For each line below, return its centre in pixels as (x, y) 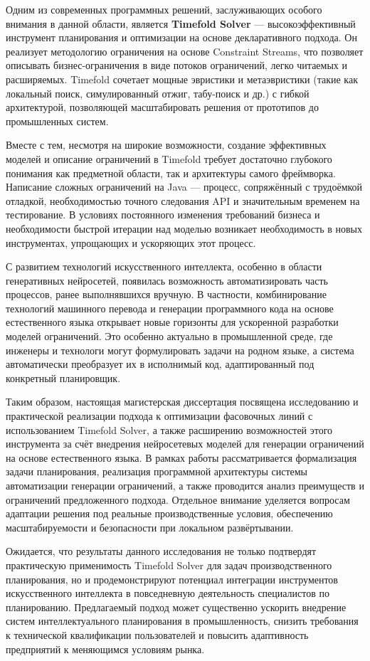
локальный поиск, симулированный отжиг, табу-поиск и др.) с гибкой (158, 93)
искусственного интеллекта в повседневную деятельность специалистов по (168, 593)
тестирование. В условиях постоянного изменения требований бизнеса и (163, 215)
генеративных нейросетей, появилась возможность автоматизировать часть (167, 280)
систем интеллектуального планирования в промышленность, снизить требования (182, 621)
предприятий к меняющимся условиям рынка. (105, 649)
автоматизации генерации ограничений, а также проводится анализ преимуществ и (185, 485)
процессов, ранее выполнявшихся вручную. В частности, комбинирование (166, 294)
